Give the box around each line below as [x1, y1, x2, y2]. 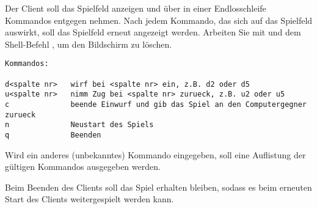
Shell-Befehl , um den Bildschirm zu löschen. [5, 37, 172, 50]
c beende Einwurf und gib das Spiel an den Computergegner [5, 100, 307, 109]
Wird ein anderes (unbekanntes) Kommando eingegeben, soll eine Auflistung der [5, 148, 306, 161]
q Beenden [5, 130, 101, 139]
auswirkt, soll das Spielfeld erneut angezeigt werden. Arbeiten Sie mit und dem [5, 26, 301, 38]
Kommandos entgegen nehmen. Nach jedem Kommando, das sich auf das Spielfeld [5, 13, 313, 26]
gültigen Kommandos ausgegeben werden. [5, 160, 161, 173]
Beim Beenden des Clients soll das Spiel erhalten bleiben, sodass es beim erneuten [5, 180, 312, 193]
